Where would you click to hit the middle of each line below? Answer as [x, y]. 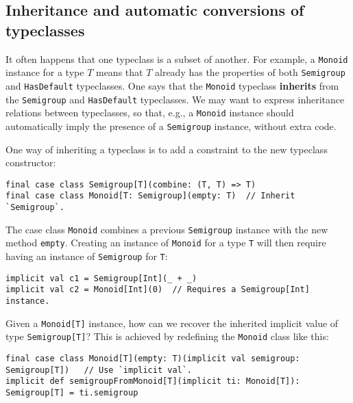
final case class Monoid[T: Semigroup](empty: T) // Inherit [150, 196]
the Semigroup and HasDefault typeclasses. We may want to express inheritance [175, 99]
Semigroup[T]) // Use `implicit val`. [99, 370]
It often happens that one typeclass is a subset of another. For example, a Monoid [177, 58]
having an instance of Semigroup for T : [87, 256]
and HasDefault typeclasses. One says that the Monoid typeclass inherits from [172, 85]
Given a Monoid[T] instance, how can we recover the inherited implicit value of [172, 323]
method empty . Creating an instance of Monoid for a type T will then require [166, 243]
